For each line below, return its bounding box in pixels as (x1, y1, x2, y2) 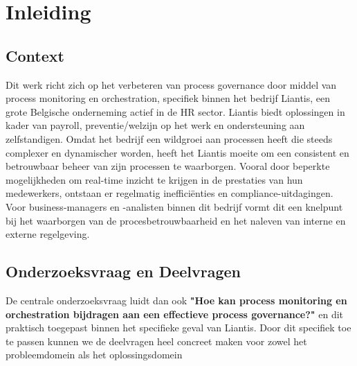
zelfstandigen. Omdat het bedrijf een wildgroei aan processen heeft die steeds (6, 131, 333, 146)
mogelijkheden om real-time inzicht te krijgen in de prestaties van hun (6, 172, 303, 186)
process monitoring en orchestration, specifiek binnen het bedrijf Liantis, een (6, 91, 331, 105)
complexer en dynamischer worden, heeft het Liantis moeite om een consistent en (6, 145, 349, 159)
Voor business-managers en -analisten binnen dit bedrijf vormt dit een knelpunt (6, 199, 343, 214)
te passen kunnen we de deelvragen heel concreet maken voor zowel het (6, 333, 307, 348)
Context (6, 44, 64, 66)
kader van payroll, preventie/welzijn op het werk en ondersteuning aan (6, 118, 305, 132)
